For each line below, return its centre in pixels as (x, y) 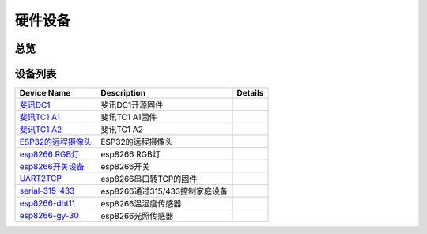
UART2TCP (41, 179)
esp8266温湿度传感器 (141, 204)
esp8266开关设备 (52, 167)
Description (123, 93)
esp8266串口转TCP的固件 (149, 179)
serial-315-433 (47, 191)
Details (250, 93)
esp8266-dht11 (47, 203)
